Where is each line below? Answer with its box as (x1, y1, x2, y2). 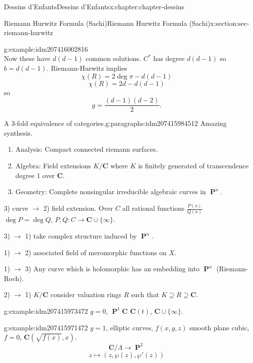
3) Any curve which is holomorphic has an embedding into (25, 263, 200, 274)
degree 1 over (15, 170, 55, 180)
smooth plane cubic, (189, 322, 250, 332)
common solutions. (85, 53, 141, 63)
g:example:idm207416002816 (4, 43, 88, 54)
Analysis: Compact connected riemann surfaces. (15, 144, 158, 154)
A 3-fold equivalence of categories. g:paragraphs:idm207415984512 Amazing (4, 118, 227, 128)
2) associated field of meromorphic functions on (25, 247, 167, 257)
